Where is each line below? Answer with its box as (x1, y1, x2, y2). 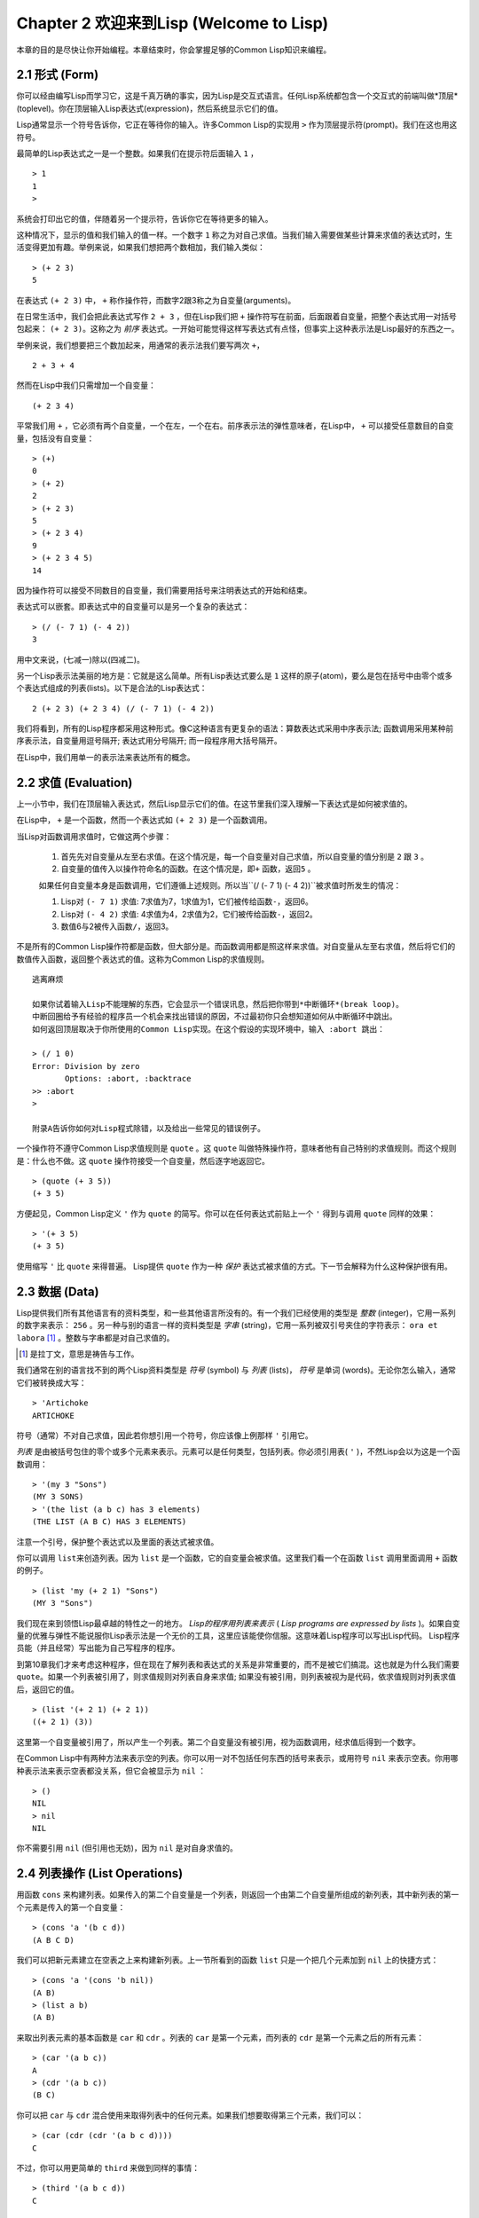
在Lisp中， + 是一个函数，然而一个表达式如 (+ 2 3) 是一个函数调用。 (16, 814, 272, 825)
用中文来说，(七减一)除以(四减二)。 (16, 654, 145, 665)
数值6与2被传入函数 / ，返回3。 (60, 921, 174, 932)
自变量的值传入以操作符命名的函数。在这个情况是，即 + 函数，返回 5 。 (60, 863, 316, 874)
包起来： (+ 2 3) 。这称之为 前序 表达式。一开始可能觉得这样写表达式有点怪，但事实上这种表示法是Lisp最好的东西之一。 (16, 324, 460, 334)
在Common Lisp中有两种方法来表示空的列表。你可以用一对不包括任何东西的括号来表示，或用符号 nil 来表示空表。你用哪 (16, 1753, 459, 1764)
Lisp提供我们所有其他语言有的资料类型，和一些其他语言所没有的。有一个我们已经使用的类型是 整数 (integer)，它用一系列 (16, 1307, 456, 1317)
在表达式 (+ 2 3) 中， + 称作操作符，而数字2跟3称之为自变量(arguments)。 (16, 295, 296, 305)
